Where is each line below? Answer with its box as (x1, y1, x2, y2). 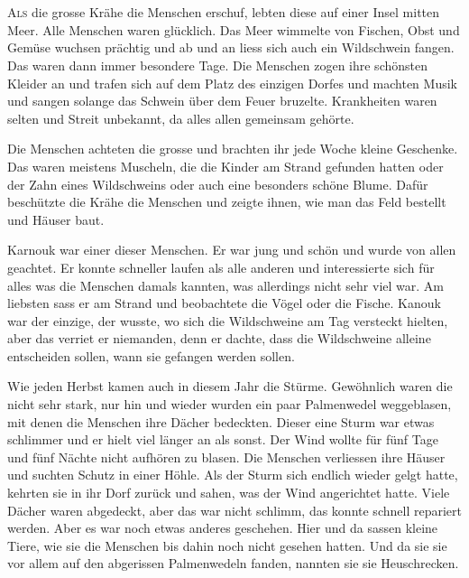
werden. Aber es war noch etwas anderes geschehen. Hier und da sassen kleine (7, 518, 438, 537)
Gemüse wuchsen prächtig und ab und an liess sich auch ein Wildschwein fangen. (7, 38, 455, 57)
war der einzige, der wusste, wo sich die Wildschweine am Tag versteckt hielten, (7, 311, 448, 330)
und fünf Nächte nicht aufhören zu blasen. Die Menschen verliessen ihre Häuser (7, 447, 446, 466)
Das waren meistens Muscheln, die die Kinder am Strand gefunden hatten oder (7, 156, 444, 175)
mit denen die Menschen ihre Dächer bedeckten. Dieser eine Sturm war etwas (7, 412, 435, 431)
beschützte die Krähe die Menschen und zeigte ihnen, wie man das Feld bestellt (7, 192, 446, 211)
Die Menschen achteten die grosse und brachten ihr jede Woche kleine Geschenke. (7, 139, 458, 158)
